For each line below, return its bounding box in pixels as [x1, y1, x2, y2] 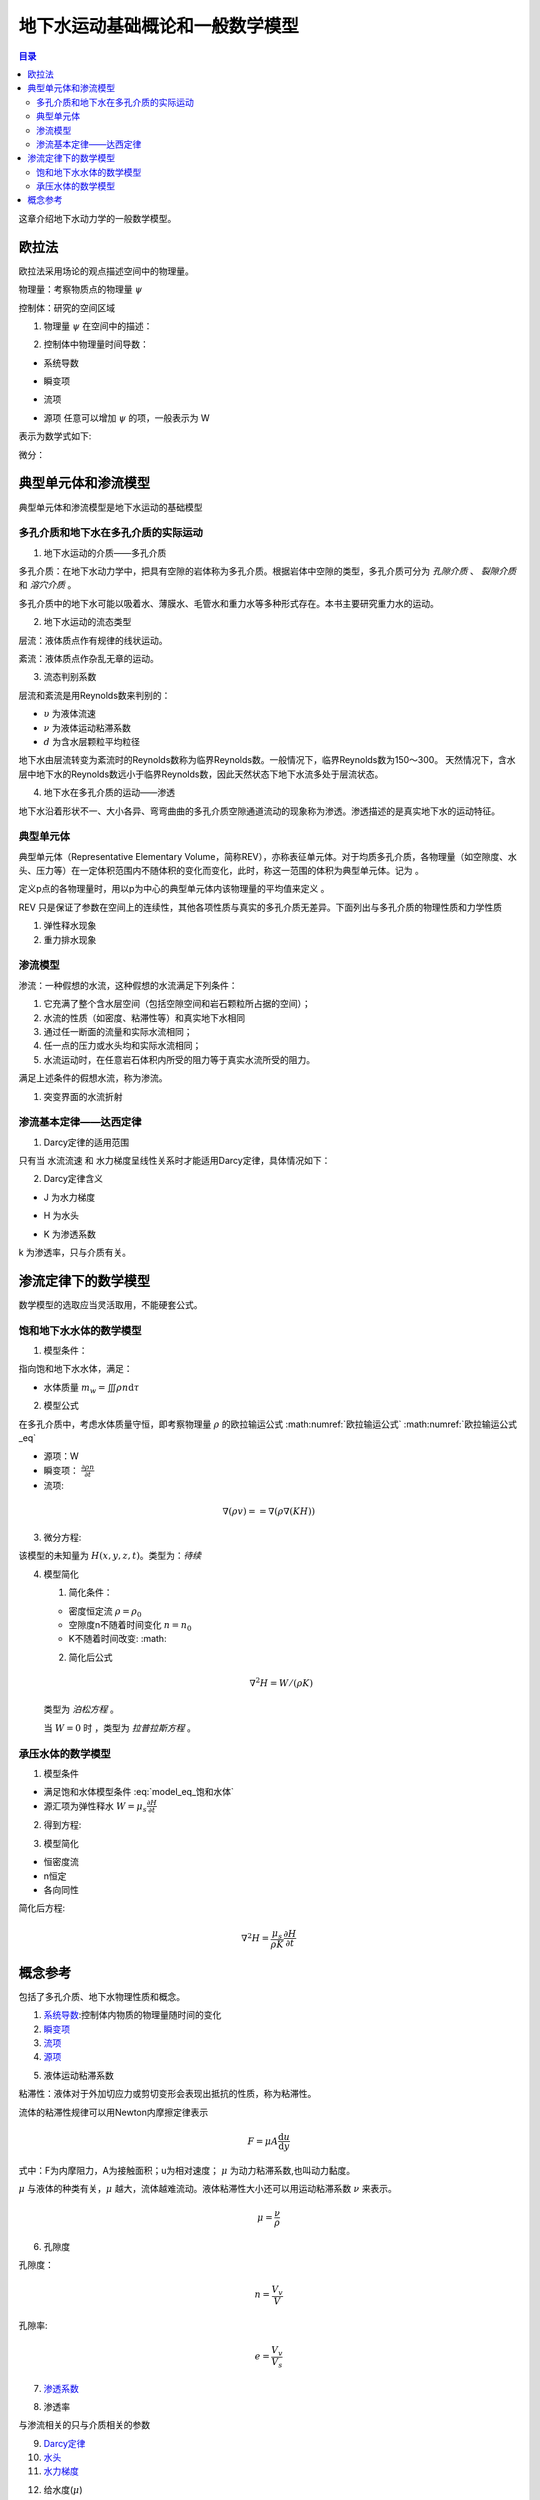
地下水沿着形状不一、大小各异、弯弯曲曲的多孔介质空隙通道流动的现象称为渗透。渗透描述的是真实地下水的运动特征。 [18, 805, 500, 817]
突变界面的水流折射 [43, 1090, 123, 1102]
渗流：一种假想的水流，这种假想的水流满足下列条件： [18, 979, 238, 991]
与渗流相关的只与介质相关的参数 [18, 2419, 150, 2431]
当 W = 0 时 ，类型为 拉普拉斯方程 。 [43, 1721, 197, 1734]
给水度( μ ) [43, 2483, 84, 2495]
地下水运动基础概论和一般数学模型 [18, 15, 300, 37]
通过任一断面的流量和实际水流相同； [43, 1025, 193, 1037]
